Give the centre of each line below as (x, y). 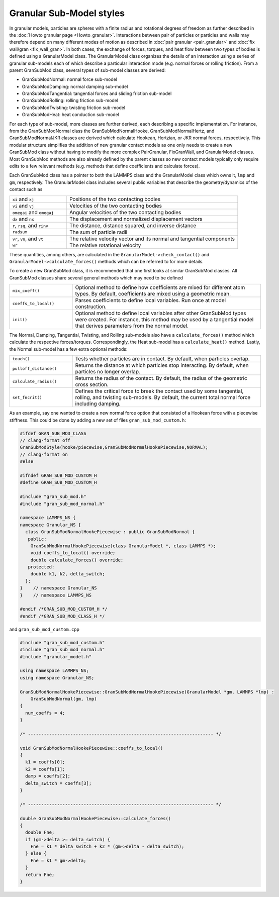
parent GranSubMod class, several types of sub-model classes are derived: (87, 70)
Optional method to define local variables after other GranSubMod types (161, 313)
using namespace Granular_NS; (57, 678)
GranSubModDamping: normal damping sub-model (75, 86)
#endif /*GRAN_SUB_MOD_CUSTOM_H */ (64, 609)
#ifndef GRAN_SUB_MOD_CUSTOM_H (59, 475)
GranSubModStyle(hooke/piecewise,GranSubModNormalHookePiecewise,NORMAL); (114, 447)
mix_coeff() (26, 291)
